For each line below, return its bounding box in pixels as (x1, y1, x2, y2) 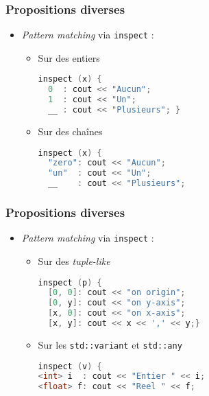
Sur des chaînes (38, 124, 103, 138)
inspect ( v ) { (38, 361, 102, 371)
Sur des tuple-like (38, 253, 110, 268)
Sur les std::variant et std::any (38, 337, 182, 351)
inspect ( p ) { (38, 277, 102, 288)
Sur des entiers (38, 50, 100, 65)
